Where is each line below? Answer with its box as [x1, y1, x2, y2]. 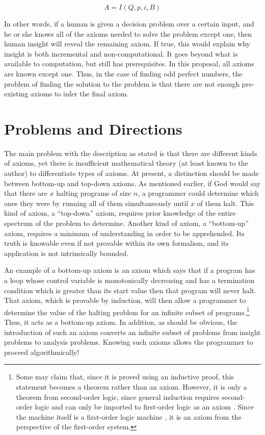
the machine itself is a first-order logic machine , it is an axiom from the [16, 411, 242, 422]
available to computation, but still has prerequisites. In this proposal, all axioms [4, 58, 254, 69]
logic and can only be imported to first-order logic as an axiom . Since [35, 401, 254, 412]
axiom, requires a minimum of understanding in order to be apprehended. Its [4, 227, 245, 238]
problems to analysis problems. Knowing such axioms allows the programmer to [4, 337, 253, 347]
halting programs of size [56, 188, 131, 198]
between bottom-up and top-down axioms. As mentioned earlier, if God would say [4, 177, 261, 188]
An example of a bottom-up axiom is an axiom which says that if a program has [4, 265, 255, 275]
